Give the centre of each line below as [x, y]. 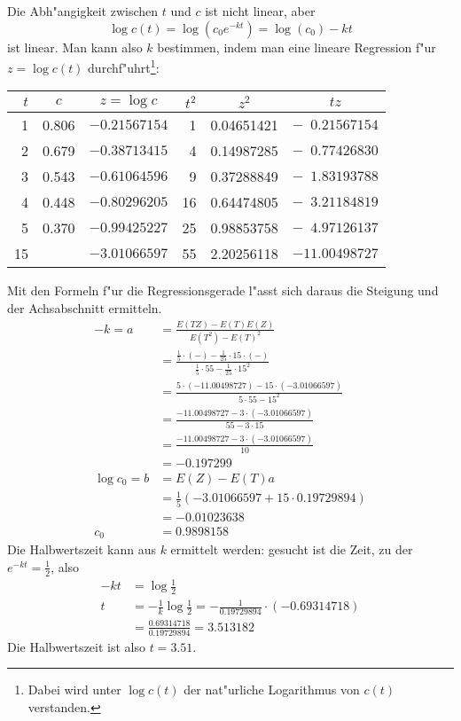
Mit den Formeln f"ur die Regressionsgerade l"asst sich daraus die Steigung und [223, 290]
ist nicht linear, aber [260, 11]
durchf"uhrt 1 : [124, 66]
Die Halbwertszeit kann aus [82, 549]
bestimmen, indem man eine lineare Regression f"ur [297, 47]
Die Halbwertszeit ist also [76, 646]
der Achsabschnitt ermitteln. [85, 308]
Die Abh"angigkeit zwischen [83, 11]
